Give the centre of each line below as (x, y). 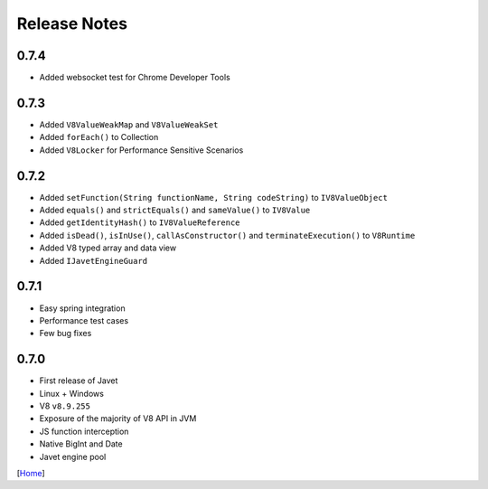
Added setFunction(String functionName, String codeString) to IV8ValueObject (214, 197)
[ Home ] (31, 473)
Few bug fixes (66, 334)
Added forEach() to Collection (99, 137)
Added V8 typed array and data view (108, 248)
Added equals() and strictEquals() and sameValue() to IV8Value (175, 210)
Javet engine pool (73, 456)
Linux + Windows (71, 393)
